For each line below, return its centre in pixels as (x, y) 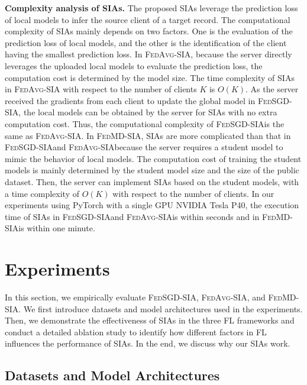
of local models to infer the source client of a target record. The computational (148, 19)
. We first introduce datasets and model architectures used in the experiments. (161, 308)
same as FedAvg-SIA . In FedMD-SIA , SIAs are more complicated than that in (148, 135)
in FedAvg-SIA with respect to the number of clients (101, 89)
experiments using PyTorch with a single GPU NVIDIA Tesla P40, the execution (152, 205)
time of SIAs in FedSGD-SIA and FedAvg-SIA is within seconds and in (132, 216)
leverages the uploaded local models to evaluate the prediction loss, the (134, 65)
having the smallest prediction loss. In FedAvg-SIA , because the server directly (148, 54)
